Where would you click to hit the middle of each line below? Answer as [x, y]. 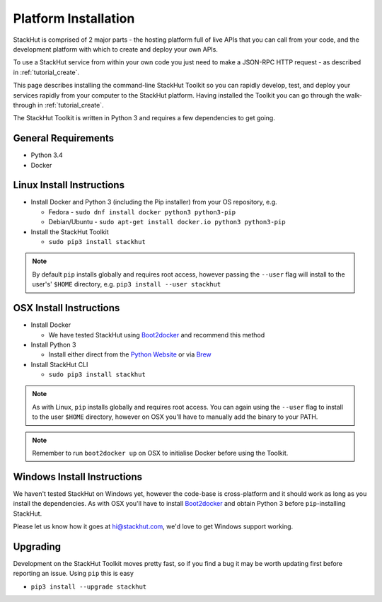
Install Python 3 [53, 345]
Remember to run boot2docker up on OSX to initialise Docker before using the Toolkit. [160, 453]
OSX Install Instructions [66, 308]
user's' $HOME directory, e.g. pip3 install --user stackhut [127, 284]
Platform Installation [74, 18]
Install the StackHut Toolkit [70, 232]
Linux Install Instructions [69, 185]
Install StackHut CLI [59, 364]
